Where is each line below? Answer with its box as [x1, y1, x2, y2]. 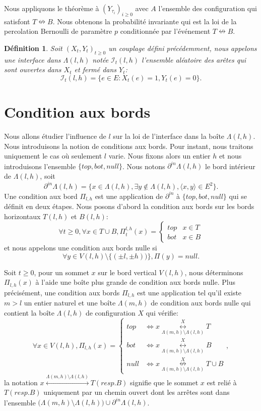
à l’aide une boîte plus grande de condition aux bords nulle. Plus [35, 277, 235, 287]
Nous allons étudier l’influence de [4, 131, 106, 141]
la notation [4, 377, 38, 387]
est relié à [207, 377, 237, 387]
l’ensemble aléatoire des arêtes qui [142, 54, 246, 65]
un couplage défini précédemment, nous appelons [108, 42, 257, 53]
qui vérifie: [146, 307, 178, 318]
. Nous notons [122, 161, 165, 171]
